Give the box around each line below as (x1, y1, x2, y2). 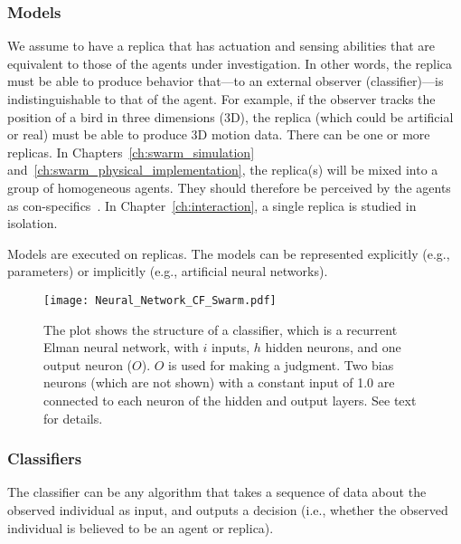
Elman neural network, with (43, 338, 199, 357)
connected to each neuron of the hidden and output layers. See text (43, 390, 417, 409)
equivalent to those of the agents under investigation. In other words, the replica (7, 53, 453, 72)
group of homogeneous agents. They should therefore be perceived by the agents (7, 177, 451, 196)
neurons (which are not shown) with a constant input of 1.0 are (43, 373, 395, 392)
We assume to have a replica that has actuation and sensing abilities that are (7, 36, 436, 55)
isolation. (7, 214, 58, 233)
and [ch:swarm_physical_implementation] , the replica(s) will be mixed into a (7, 160, 438, 179)
